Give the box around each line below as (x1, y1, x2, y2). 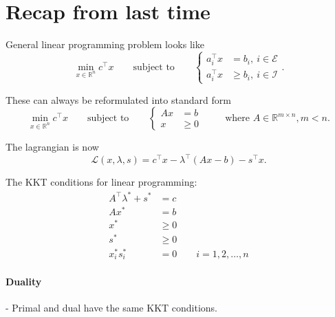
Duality (6, 274, 42, 289)
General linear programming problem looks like (6, 37, 204, 52)
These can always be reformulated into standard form (6, 92, 231, 107)
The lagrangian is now (6, 140, 99, 154)
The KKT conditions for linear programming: (6, 175, 197, 189)
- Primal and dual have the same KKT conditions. (6, 300, 217, 315)
